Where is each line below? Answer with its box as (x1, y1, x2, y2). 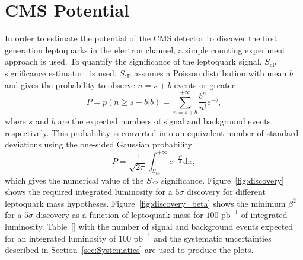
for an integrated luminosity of (5, 232, 116, 244)
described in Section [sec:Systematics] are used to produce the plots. (5, 243, 254, 256)
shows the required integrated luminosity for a (5, 185, 173, 198)
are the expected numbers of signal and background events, (58, 115, 273, 127)
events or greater (174, 78, 235, 91)
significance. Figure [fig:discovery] (161, 174, 284, 186)
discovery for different (187, 185, 266, 198)
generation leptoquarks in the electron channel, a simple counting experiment (5, 43, 286, 56)
